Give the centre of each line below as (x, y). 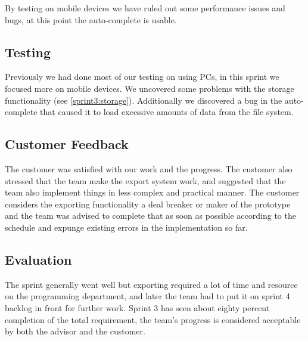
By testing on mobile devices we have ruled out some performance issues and (145, 8)
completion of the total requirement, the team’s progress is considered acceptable (153, 319)
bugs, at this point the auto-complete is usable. (91, 19)
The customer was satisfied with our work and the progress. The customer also (149, 168)
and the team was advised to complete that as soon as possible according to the (150, 216)
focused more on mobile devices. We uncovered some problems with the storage (150, 88)
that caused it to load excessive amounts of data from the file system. (167, 112)
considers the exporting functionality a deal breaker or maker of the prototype (148, 204)
